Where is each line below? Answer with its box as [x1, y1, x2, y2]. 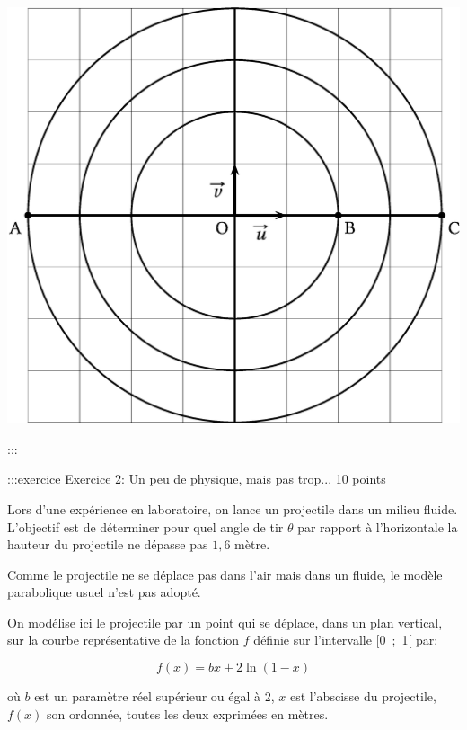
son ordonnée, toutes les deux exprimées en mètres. [47, 704, 329, 723]
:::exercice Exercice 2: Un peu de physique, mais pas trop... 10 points [7, 469, 386, 488]
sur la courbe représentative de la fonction [7, 630, 240, 649]
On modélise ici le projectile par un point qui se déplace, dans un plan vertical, [7, 612, 443, 631]
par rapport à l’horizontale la [297, 517, 458, 536]
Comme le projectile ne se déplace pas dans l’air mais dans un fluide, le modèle [7, 565, 443, 583]
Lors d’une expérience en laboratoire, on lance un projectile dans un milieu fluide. [7, 499, 458, 518]
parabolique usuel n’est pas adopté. [7, 583, 201, 601]
